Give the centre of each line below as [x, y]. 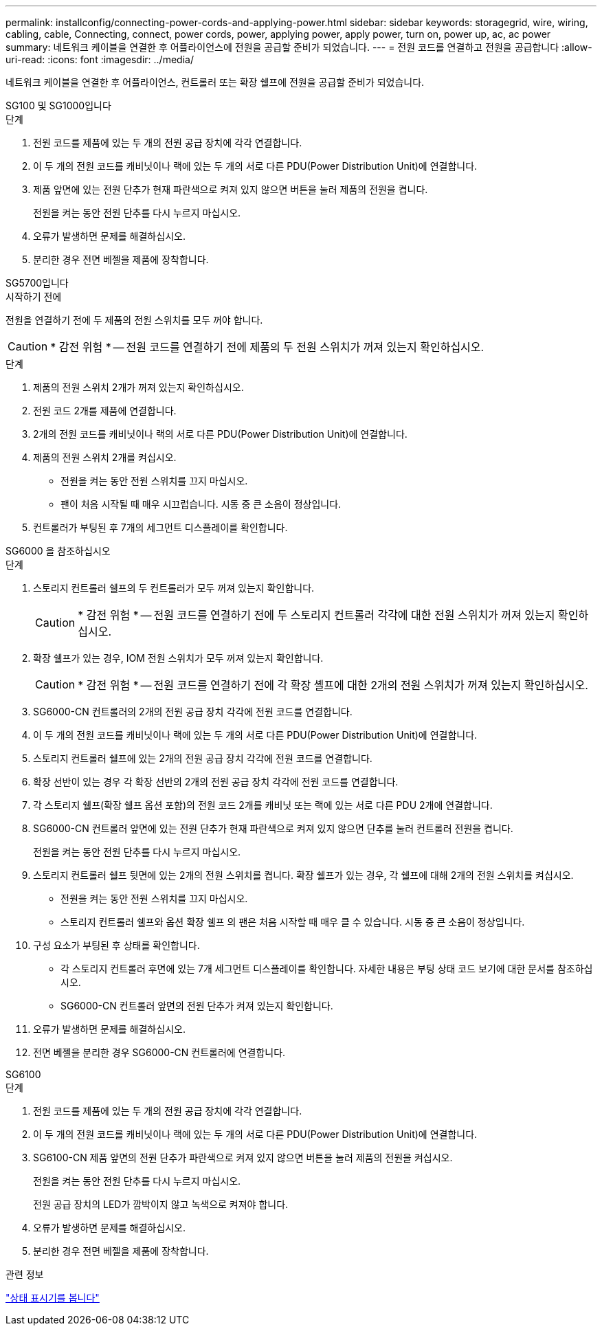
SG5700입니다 [37, 283]
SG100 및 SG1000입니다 [58, 105]
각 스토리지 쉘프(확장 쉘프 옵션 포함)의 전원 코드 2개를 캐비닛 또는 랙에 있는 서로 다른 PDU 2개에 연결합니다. [263, 805]
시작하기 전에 [34, 297]
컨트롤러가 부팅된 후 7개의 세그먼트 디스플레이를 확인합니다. [160, 527]
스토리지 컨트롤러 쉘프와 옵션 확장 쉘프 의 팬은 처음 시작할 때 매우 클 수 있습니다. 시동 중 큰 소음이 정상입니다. [293, 922]
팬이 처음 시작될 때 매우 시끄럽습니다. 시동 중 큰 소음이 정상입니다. [201, 504]
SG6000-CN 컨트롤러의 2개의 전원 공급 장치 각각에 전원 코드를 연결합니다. [193, 712]
